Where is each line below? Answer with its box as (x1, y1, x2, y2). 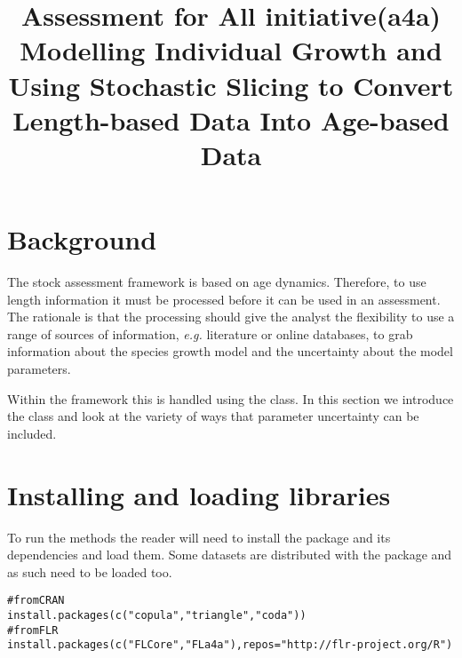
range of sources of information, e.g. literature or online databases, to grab (7, 324, 413, 343)
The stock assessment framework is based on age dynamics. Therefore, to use (7, 273, 426, 291)
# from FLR (7, 623, 59, 637)
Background (7, 221, 157, 258)
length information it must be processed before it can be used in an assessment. (7, 289, 441, 308)
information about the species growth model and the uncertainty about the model (7, 342, 453, 361)
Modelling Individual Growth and (20, 32, 442, 68)
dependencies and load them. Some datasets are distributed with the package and (7, 545, 452, 564)
